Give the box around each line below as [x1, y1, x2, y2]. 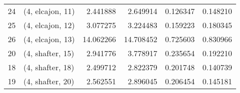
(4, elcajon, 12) [23, 19, 75, 31]
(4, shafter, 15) [23, 47, 74, 59]
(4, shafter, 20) [23, 76, 74, 87]
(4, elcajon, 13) [23, 33, 75, 45]
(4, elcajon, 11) [23, 5, 75, 16]
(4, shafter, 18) [23, 62, 74, 73]
